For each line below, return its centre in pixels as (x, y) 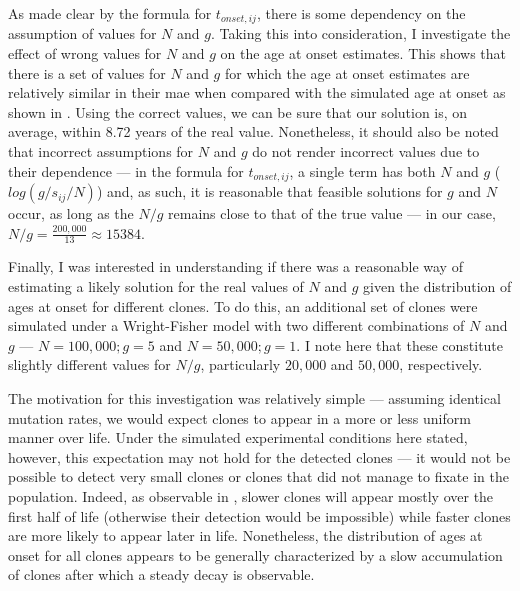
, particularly (240, 364)
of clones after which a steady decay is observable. (161, 574)
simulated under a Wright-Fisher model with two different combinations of (236, 325)
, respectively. (441, 364)
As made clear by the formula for (110, 13)
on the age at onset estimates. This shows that (363, 53)
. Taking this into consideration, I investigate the (360, 33)
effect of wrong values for (85, 53)
